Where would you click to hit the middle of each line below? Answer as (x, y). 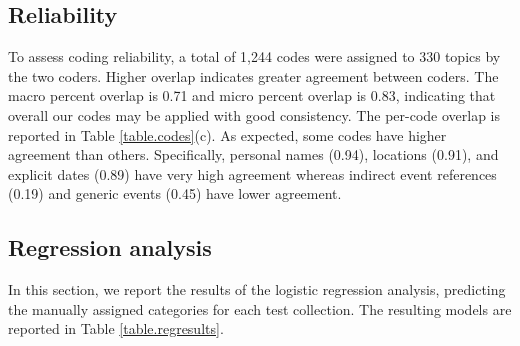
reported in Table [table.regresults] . (116, 328)
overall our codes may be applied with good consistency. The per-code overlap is (254, 114)
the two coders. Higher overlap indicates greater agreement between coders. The (253, 75)
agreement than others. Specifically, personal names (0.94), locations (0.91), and (253, 154)
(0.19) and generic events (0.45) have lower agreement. (175, 193)
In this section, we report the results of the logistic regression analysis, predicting (257, 289)
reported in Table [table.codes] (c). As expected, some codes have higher (227, 134)
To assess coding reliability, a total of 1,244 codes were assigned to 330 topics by (254, 56)
